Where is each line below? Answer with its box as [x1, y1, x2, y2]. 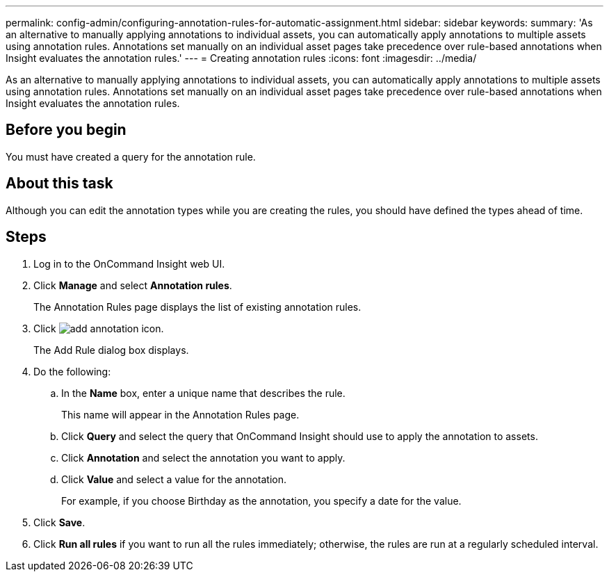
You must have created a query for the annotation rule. [6, 150, 256, 163]
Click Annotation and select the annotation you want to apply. [61, 451, 346, 464]
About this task [6, 174, 113, 193]
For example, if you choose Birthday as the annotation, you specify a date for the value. [61, 494, 462, 507]
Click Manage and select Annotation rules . [33, 279, 232, 291]
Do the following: [33, 365, 111, 377]
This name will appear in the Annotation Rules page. [61, 408, 300, 421]
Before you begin [6, 121, 127, 139]
